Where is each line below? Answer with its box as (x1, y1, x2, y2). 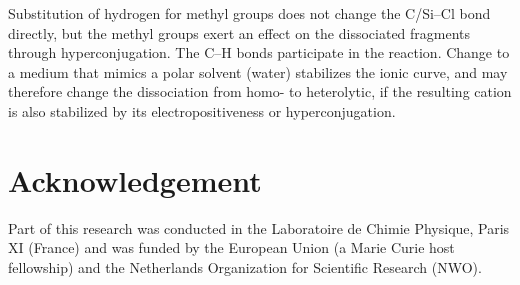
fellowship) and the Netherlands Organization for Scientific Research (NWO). (8, 256, 482, 277)
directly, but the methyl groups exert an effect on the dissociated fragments (8, 22, 471, 43)
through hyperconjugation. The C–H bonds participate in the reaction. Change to (8, 42, 510, 63)
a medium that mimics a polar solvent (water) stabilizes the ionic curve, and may (8, 61, 508, 82)
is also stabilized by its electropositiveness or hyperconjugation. (8, 100, 396, 121)
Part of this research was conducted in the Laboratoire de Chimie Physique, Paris (8, 217, 510, 238)
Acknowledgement (8, 159, 262, 200)
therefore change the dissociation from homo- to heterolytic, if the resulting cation (8, 81, 512, 102)
